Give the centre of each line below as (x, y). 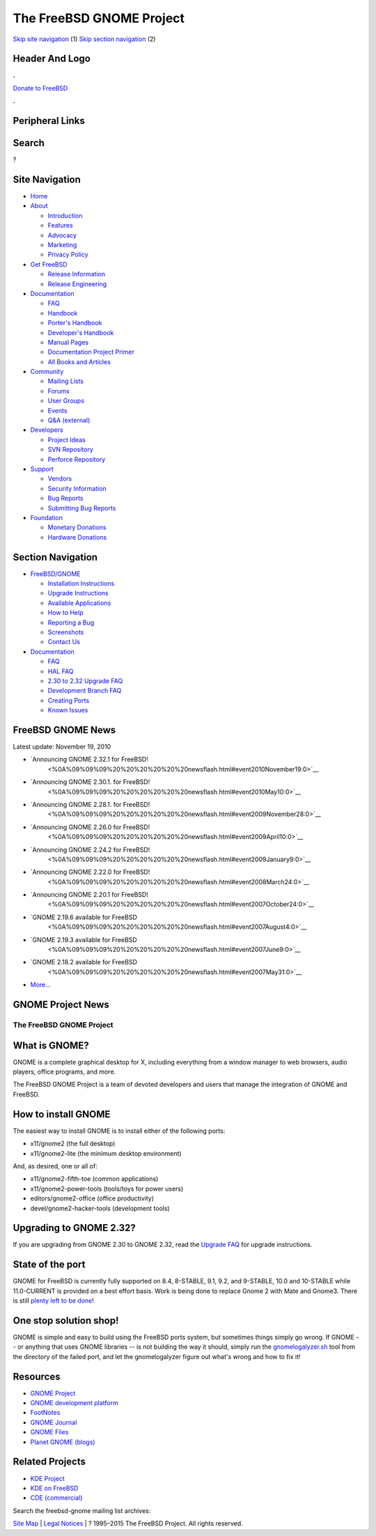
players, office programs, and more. (64, 1072)
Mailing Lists (66, 381)
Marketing (62, 245)
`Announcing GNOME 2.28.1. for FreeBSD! (90, 804)
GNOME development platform (74, 1403)
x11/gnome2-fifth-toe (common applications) (94, 1179)
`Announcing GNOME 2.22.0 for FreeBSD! (90, 872)
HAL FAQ (61, 671)
